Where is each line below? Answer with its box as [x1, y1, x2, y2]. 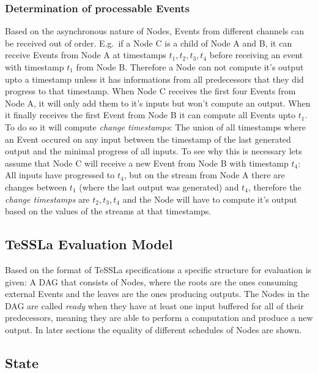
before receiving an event [209, 48, 303, 61]
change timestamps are [5, 192, 90, 205]
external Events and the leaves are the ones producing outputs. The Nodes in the [5, 287, 309, 300]
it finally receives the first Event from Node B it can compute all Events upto [5, 108, 295, 121]
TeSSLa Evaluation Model [5, 235, 173, 254]
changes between [5, 180, 67, 193]
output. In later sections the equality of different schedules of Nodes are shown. [5, 323, 302, 336]
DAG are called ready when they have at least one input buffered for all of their [5, 299, 304, 312]
